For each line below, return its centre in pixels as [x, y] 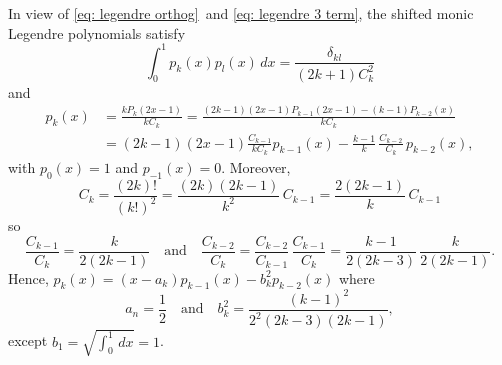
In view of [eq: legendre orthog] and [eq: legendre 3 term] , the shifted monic [241, 13]
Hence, [28, 277]
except [28, 340]
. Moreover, [256, 166]
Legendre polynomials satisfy [97, 32]
